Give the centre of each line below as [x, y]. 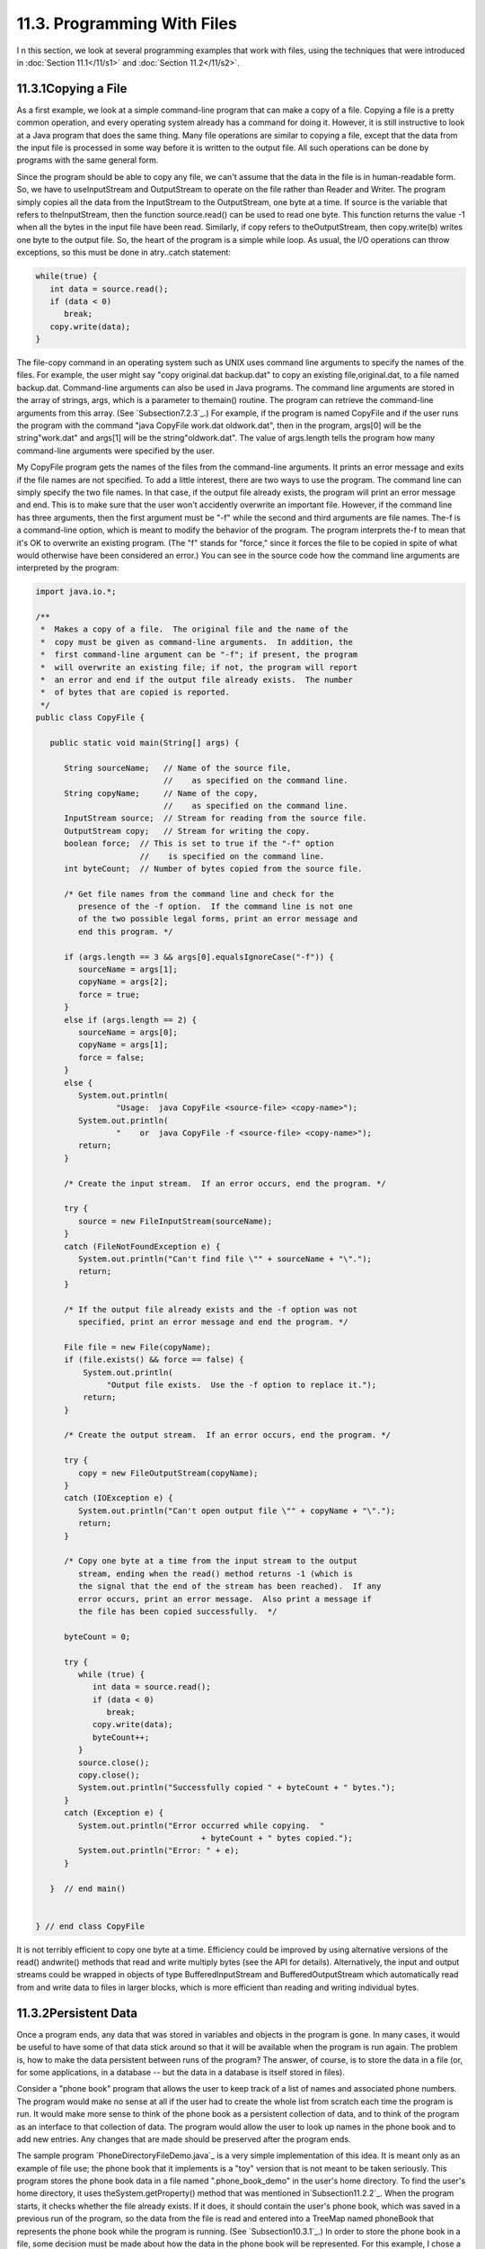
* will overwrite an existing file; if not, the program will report [199, 667]
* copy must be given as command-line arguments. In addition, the [197, 642]
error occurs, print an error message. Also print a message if [225, 1599]
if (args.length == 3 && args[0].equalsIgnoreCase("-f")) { [199, 957]
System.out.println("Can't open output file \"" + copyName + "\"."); [237, 1510]
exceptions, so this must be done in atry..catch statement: [123, 253]
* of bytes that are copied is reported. [136, 692]
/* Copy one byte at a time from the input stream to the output [211, 1561]
